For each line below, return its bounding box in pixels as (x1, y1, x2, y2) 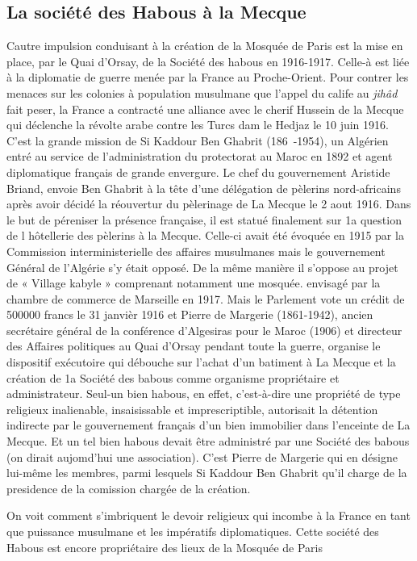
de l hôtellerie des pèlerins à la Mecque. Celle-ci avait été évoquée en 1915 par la (6, 227, 404, 244)
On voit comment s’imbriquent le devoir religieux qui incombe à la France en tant (6, 507, 411, 524)
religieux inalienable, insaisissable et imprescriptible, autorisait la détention (6, 400, 378, 417)
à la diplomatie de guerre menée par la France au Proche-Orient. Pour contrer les (6, 69, 409, 86)
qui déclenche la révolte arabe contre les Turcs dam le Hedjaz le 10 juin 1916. (6, 116, 389, 133)
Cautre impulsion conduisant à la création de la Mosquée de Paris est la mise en (6, 37, 403, 54)
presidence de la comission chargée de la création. (6, 479, 251, 496)
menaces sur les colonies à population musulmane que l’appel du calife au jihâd (6, 84, 398, 101)
